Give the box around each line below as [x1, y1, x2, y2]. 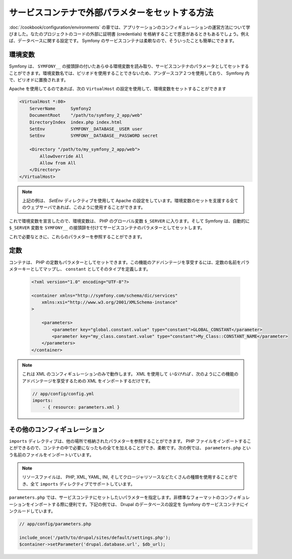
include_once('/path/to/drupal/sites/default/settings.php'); [19, 535, 171, 540]
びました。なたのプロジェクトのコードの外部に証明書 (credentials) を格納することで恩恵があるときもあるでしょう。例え [9, 31, 250, 36]
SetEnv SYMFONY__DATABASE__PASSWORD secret [29, 133, 158, 139]
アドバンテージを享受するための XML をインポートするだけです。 [22, 378, 153, 384]
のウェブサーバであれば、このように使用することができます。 [22, 204, 146, 210]
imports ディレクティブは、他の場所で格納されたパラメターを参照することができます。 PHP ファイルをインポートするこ [9, 438, 252, 444]
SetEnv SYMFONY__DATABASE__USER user [29, 126, 143, 131]
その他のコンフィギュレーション [9, 425, 105, 433]
